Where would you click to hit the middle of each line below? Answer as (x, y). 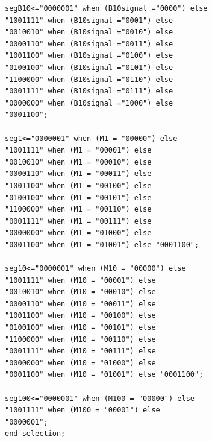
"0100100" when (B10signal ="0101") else (89, 67)
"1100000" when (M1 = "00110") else (78, 210)
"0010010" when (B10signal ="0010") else (89, 32)
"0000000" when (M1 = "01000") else (78, 233)
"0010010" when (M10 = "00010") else (80, 292)
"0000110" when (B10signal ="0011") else (89, 44)
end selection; (35, 434)
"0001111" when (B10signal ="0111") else (89, 91)
